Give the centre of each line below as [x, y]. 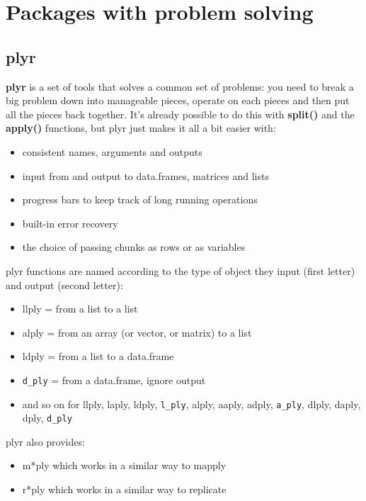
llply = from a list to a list [80, 309]
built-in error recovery [70, 223]
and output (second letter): [64, 285]
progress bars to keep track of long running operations [140, 199]
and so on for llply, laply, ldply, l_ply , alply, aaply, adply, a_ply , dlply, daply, [191, 404]
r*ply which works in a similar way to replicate [124, 489]
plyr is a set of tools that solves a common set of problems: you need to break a [180, 86]
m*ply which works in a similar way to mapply [124, 465]
